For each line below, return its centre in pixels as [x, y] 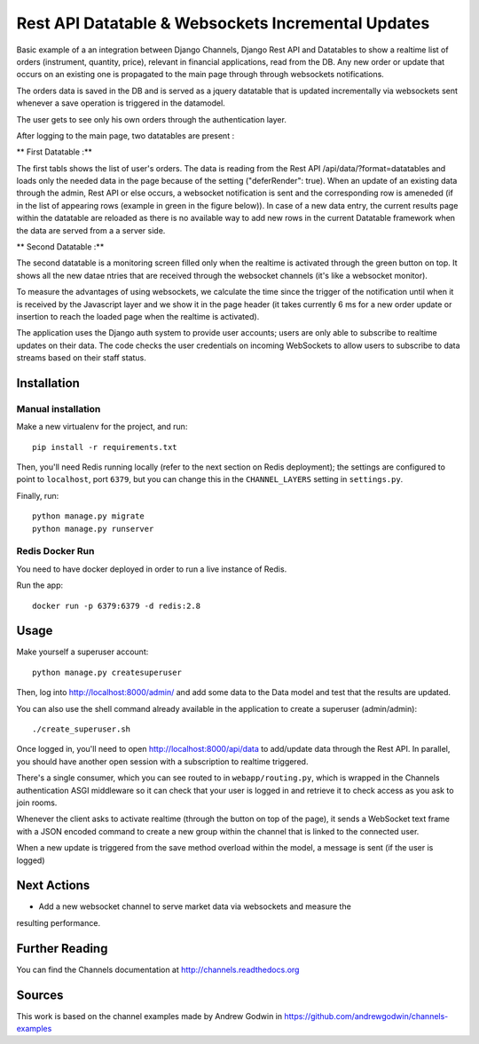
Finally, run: [38, 495]
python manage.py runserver [93, 529]
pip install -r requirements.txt [105, 447]
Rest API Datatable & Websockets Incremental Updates [223, 23]
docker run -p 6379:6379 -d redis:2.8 [117, 605]
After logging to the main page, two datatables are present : [126, 135]
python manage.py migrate [89, 516]
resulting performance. [59, 922]
